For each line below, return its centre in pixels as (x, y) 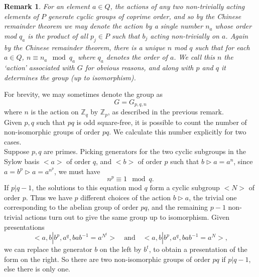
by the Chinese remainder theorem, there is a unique (85, 47)
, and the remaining (178, 207)
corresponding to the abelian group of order (71, 207)
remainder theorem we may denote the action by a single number (104, 26)
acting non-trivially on (185, 35)
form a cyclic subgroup (185, 187)
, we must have (77, 171)
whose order (233, 26)
